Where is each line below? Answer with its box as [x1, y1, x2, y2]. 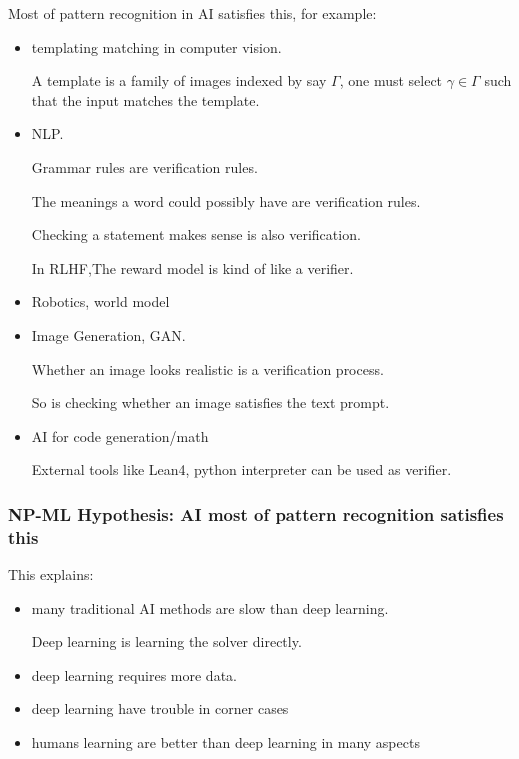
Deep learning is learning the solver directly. [31, 631, 302, 652]
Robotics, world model [31, 291, 170, 312]
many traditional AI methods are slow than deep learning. [31, 597, 389, 618]
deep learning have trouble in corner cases [31, 698, 289, 719]
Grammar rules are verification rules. [31, 156, 258, 177]
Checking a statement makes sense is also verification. [31, 224, 361, 245]
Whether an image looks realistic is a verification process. [31, 358, 384, 379]
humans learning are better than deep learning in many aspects [31, 732, 420, 753]
